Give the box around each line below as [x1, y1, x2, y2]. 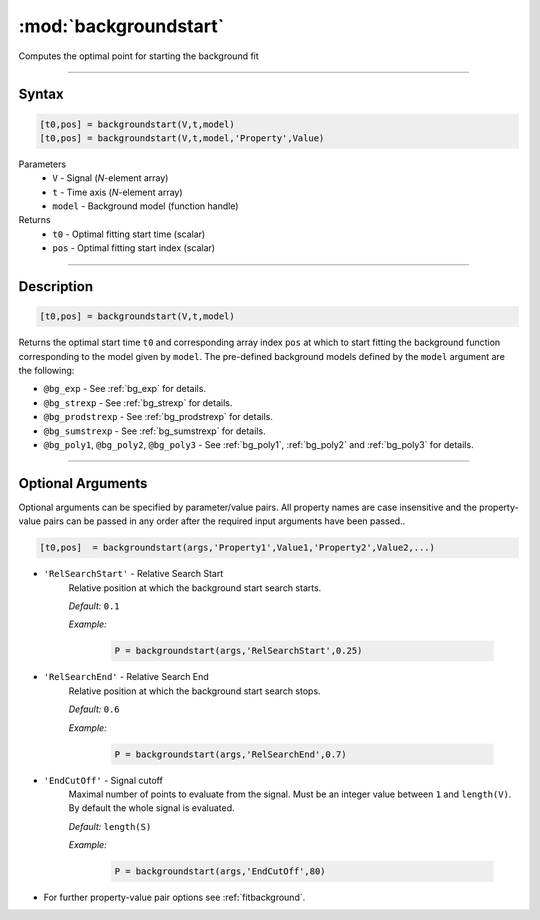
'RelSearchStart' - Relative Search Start [43, 568, 224, 580]
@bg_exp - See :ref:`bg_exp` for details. [43, 383, 207, 395]
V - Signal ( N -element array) [52, 172, 169, 184]
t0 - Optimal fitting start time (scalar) [52, 228, 206, 240]
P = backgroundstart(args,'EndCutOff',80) [114, 866, 326, 877]
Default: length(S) [68, 820, 152, 832]
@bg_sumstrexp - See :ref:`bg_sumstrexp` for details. [43, 425, 266, 437]
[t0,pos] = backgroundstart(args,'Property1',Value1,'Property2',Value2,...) [39, 542, 435, 554]
